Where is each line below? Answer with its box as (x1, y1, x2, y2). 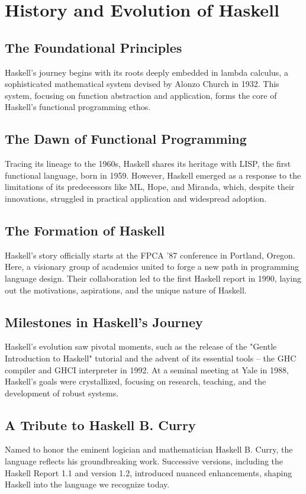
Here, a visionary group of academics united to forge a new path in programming (5, 260, 299, 273)
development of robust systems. (5, 386, 119, 399)
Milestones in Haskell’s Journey (5, 312, 203, 331)
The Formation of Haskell (5, 221, 165, 239)
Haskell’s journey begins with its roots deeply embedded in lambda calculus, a (5, 66, 288, 78)
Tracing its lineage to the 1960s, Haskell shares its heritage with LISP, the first (5, 157, 291, 170)
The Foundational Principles (5, 38, 182, 56)
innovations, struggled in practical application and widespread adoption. (5, 192, 267, 204)
